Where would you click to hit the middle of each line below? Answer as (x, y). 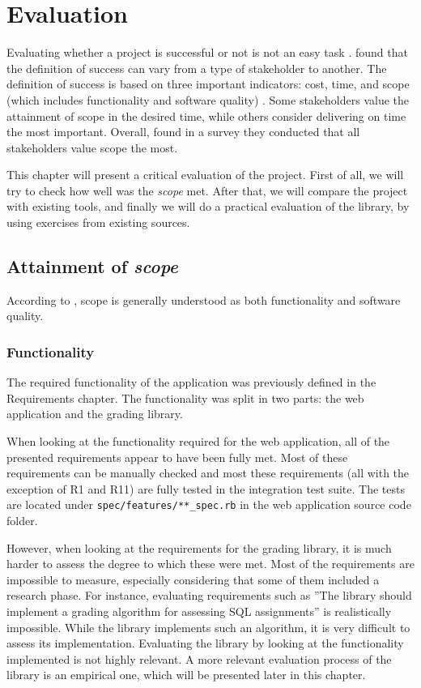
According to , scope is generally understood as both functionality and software (204, 299)
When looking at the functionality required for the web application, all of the (198, 441)
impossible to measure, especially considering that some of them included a (193, 579)
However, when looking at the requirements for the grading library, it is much (199, 547)
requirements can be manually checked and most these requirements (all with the (208, 473)
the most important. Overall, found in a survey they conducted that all (183, 132)
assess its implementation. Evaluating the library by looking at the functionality (205, 643)
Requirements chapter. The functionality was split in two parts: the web (185, 397)
